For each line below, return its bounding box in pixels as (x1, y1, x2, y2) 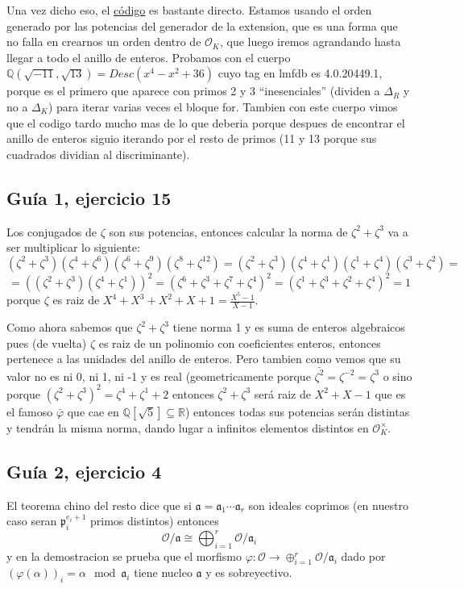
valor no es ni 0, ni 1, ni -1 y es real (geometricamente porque (6, 367, 311, 384)
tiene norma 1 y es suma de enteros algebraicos (172, 319, 405, 336)
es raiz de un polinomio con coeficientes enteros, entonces (98, 334, 381, 351)
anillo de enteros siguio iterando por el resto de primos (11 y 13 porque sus (6, 130, 377, 147)
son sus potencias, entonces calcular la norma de (109, 223, 348, 240)
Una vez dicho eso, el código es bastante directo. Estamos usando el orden (6, 2, 372, 18)
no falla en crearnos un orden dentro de (6, 33, 201, 50)
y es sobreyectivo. (205, 564, 292, 581)
